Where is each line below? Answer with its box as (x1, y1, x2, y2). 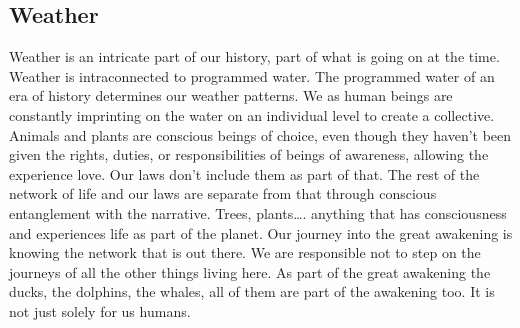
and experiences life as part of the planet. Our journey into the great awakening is (9, 222, 513, 243)
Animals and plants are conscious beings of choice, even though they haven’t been (9, 124, 512, 145)
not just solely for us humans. (9, 300, 191, 321)
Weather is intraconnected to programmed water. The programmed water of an (9, 65, 495, 86)
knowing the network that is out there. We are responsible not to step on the (9, 242, 481, 263)
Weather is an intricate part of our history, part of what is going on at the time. (9, 46, 500, 67)
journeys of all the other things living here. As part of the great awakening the (9, 261, 491, 282)
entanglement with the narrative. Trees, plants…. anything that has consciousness (9, 202, 507, 223)
